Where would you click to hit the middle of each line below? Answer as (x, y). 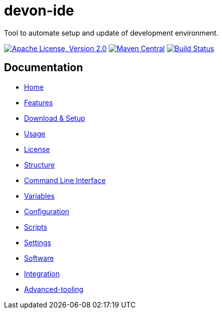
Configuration (47, 211)
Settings (38, 242)
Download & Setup (55, 118)
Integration (42, 273)
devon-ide (39, 11)
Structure (40, 165)
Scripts (36, 227)
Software (39, 258)
